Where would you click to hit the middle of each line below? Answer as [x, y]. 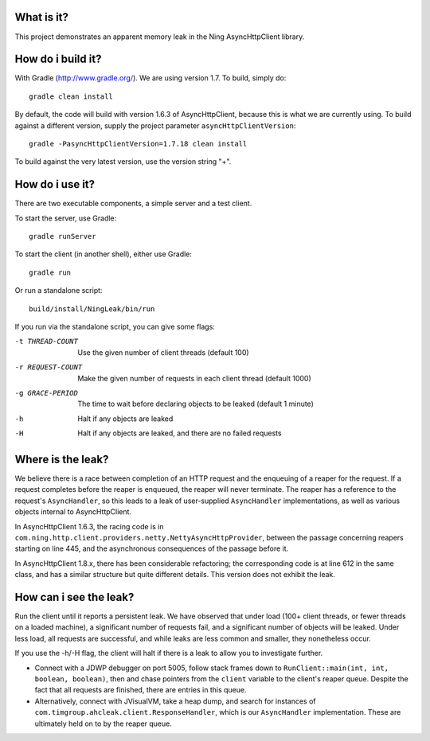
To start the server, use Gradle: [66, 218]
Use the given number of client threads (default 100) [164, 352]
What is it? [42, 17]
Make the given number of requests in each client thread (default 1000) [194, 378]
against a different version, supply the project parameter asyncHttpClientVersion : [155, 125]
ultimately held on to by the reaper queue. [104, 723]
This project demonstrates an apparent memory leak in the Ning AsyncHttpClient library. [160, 37]
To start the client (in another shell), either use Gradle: [104, 254]
